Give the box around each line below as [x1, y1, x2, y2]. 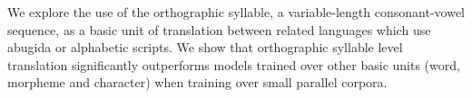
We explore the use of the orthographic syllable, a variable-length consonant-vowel [7, 3, 465, 21]
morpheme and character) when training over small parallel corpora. [7, 73, 388, 92]
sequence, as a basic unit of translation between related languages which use [7, 20, 431, 39]
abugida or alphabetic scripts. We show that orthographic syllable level [7, 38, 403, 57]
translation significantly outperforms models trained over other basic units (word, [7, 55, 460, 74]
